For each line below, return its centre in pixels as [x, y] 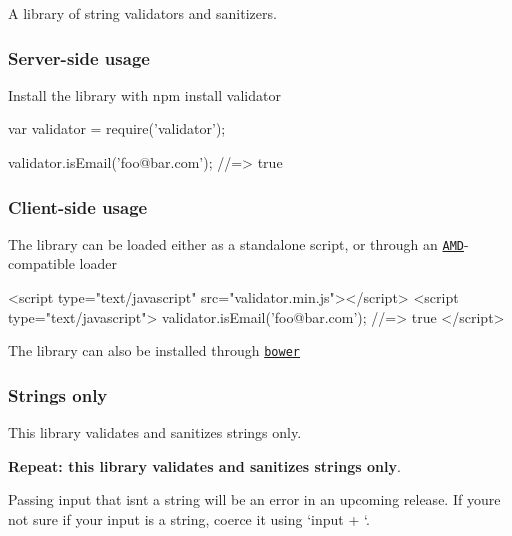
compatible [41, 263]
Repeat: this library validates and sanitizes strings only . [204, 465]
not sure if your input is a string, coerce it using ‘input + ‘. [189, 518]
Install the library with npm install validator [144, 94]
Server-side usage [79, 57]
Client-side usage [78, 206]
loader [98, 263]
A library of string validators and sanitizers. [142, 13]
